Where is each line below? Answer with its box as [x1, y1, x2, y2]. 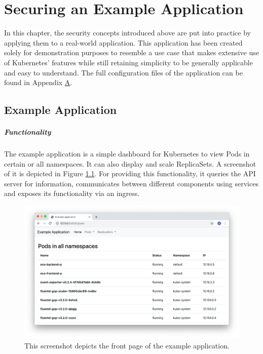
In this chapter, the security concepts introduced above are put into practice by [4, 27, 251, 38]
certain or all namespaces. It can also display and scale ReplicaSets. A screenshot [4, 158, 256, 169]
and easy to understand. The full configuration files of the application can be [4, 67, 243, 77]
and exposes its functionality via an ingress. [4, 188, 140, 199]
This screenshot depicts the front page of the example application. [24, 340, 230, 350]
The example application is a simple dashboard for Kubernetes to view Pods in [4, 148, 250, 159]
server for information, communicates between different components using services [4, 178, 258, 188]
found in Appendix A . [4, 77, 72, 88]
